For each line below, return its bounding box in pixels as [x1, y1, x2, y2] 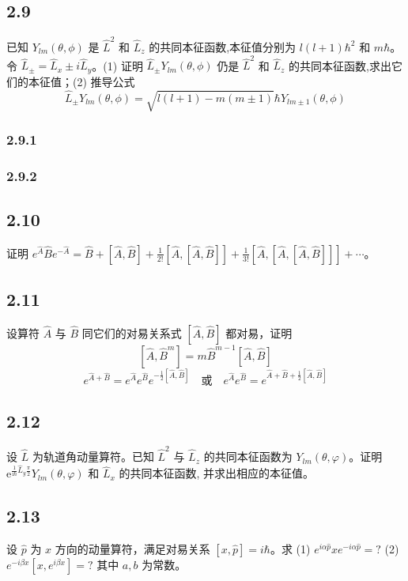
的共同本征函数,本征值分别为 [149, 38, 297, 55]
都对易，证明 [225, 324, 293, 341]
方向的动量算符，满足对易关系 [55, 540, 210, 556]
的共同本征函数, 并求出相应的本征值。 [119, 465, 315, 481]
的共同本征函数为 [203, 448, 293, 465]
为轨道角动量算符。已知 [32, 448, 154, 465]
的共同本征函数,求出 [289, 57, 391, 74]
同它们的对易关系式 [81, 324, 182, 341]
